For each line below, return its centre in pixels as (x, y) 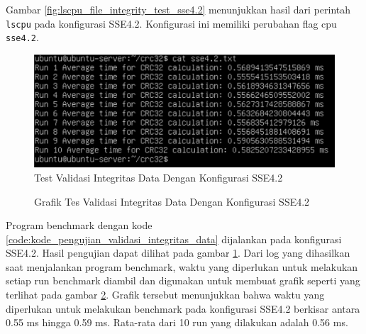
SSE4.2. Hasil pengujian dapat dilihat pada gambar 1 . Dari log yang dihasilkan (178, 253)
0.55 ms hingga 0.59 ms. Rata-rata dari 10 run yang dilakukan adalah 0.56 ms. (177, 322)
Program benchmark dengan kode (79, 225)
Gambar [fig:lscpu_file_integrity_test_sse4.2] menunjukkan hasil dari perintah (178, 9)
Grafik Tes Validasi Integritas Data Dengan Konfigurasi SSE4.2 (172, 201)
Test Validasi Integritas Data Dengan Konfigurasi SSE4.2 (159, 177)
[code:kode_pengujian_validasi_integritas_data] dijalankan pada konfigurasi (174, 239)
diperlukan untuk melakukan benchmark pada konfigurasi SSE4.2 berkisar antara (183, 308)
